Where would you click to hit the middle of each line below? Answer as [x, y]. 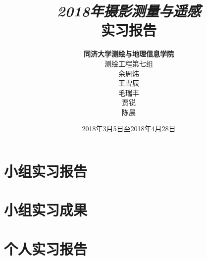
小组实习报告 [46, 171]
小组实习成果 [46, 210]
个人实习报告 [46, 248]
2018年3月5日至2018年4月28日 [129, 129]
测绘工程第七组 [129, 63]
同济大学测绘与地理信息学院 [129, 54]
